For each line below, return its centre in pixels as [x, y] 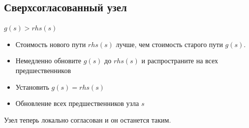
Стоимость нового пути [51, 44]
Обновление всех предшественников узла [77, 103]
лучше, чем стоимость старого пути [169, 44]
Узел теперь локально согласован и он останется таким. [88, 119]
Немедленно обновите [48, 61]
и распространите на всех [180, 61]
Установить [32, 87]
